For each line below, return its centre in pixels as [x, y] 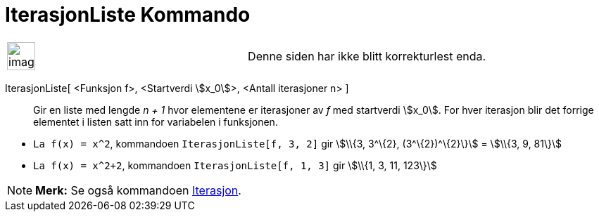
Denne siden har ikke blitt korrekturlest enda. [367, 56]
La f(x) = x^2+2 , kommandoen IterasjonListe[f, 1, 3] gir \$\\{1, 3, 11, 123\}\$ [235, 165]
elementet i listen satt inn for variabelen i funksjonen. [156, 121]
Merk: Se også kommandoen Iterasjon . [138, 190]
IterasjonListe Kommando [128, 15]
